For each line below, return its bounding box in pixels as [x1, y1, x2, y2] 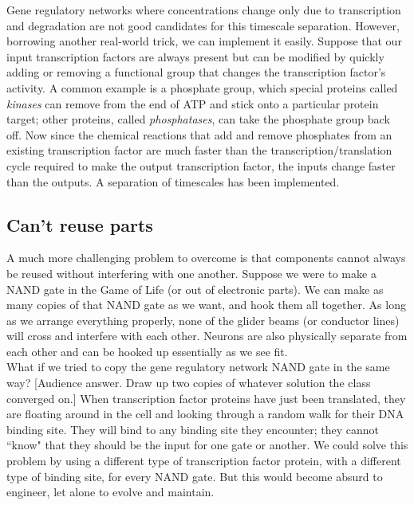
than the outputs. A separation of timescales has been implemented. [6, 173, 340, 190]
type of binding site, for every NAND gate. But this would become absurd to [6, 468, 383, 484]
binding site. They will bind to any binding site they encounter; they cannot [6, 421, 379, 437]
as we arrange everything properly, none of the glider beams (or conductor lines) [6, 311, 400, 328]
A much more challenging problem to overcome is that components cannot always [6, 249, 406, 266]
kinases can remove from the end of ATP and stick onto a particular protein [6, 95, 379, 112]
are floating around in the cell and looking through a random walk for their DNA [6, 405, 404, 422]
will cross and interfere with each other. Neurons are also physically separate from [6, 327, 408, 344]
